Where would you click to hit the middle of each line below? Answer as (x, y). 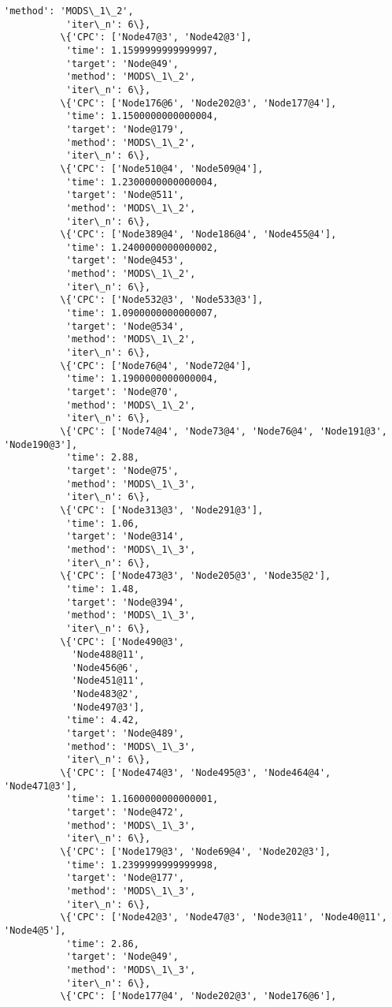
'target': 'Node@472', (125, 813)
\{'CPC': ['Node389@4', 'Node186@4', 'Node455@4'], (198, 235)
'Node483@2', (105, 694)
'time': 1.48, (102, 589)
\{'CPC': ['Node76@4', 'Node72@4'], (156, 366)
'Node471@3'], (41, 786)
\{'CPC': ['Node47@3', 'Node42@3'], (156, 37)
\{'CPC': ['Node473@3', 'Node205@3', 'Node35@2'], (196, 576)
